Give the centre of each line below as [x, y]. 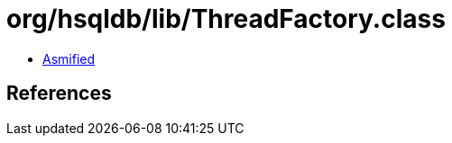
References [59, 94]
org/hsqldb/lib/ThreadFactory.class [226, 19]
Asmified [69, 58]
